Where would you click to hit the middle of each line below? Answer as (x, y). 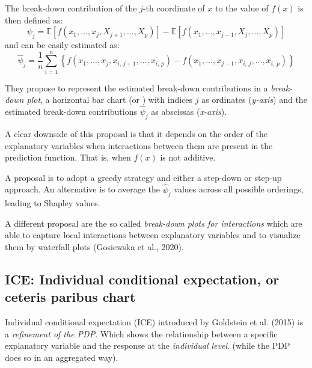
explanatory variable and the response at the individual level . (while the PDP (148, 345)
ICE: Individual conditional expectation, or (142, 279)
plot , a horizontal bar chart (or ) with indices (110, 100)
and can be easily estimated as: (62, 44)
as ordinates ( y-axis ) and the (254, 100)
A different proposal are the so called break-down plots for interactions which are (154, 223)
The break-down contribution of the (71, 8)
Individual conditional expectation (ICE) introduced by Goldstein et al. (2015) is (154, 322)
